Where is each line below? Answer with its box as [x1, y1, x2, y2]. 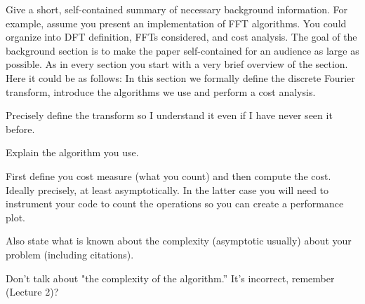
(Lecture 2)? [6, 284, 59, 299]
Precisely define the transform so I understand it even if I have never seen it [6, 108, 333, 123]
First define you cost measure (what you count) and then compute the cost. [6, 168, 331, 183]
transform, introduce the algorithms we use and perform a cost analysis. [6, 84, 316, 99]
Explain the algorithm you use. [6, 145, 139, 160]
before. [6, 121, 35, 136]
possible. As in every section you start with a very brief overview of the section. [6, 57, 348, 71]
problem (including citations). [6, 247, 134, 261]
